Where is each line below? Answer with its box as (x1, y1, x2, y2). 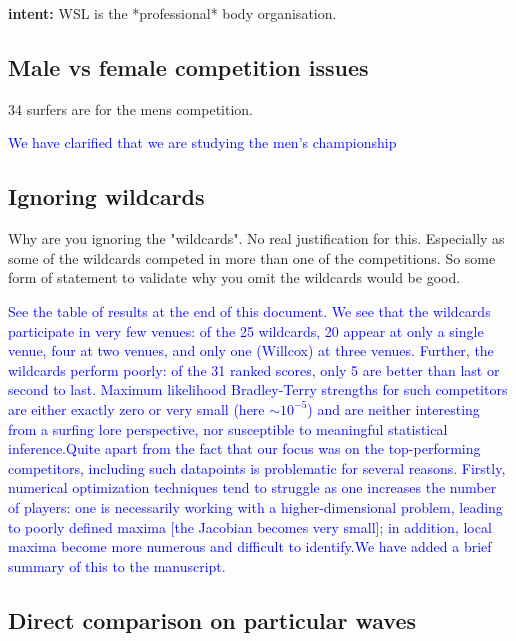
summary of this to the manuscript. (8, 555, 226, 576)
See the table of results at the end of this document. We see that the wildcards (8, 300, 491, 321)
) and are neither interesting (307, 398, 480, 419)
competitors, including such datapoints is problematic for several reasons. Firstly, (8, 457, 506, 478)
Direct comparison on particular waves (8, 604, 417, 635)
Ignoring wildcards (8, 181, 205, 212)
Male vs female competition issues (8, 51, 369, 82)
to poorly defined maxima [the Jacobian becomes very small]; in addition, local (8, 516, 492, 537)
